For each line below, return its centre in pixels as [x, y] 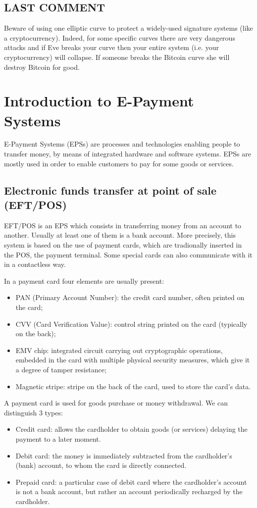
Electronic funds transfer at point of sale [110, 190]
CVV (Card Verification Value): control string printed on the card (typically [131, 324]
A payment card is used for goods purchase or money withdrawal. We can [116, 403]
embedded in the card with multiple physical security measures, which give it [133, 360]
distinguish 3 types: [33, 412]
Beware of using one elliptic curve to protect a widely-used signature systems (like [128, 28]
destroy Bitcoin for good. [42, 67]
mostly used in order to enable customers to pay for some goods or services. [119, 163]
